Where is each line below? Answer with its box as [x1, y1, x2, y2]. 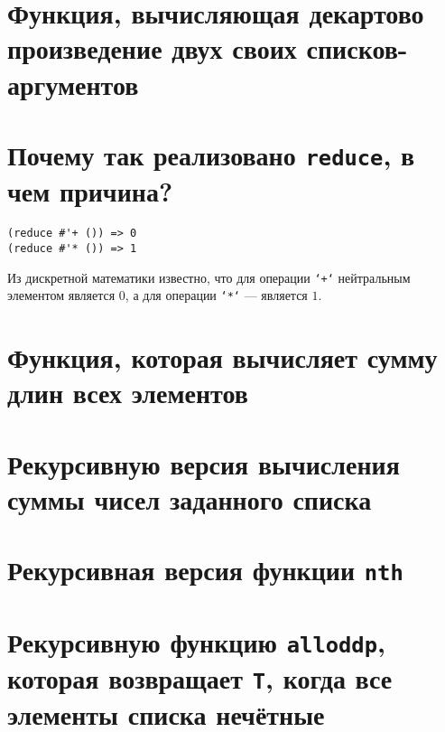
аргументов [7, 65, 139, 102]
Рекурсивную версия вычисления [7, 445, 400, 482]
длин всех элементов [7, 374, 248, 411]
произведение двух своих [7, 30, 297, 67]
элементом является [7, 286, 116, 305]
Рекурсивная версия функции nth [7, 551, 403, 588]
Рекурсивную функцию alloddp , [7, 623, 385, 660]
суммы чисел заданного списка [7, 480, 372, 517]
